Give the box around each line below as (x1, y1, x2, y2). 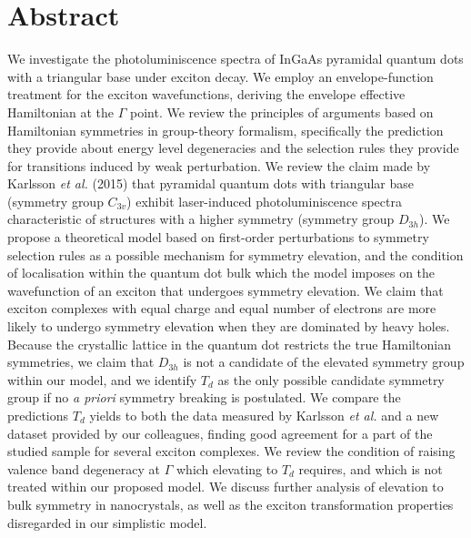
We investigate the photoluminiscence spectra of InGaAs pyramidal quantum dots (7, 49, 464, 68)
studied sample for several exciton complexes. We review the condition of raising (7, 442, 456, 461)
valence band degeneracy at (7, 459, 161, 478)
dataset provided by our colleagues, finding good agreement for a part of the (7, 423, 433, 442)
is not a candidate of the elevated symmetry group (183, 352, 465, 371)
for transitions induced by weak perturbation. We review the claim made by (7, 156, 431, 175)
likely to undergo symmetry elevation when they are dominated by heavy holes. (7, 317, 450, 336)
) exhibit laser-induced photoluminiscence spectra (126, 191, 402, 210)
